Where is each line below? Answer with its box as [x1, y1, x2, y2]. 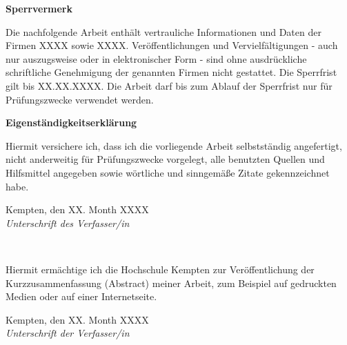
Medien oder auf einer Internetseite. [6, 289, 157, 304]
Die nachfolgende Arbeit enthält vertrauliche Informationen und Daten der [6, 24, 321, 39]
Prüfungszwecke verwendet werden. [6, 92, 154, 106]
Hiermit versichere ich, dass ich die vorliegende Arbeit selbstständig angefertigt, [6, 138, 342, 152]
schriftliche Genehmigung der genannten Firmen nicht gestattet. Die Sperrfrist [6, 65, 337, 79]
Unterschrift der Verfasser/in [6, 326, 130, 340]
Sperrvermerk [6, 1, 72, 15]
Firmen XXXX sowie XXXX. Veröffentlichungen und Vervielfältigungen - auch [6, 38, 338, 52]
